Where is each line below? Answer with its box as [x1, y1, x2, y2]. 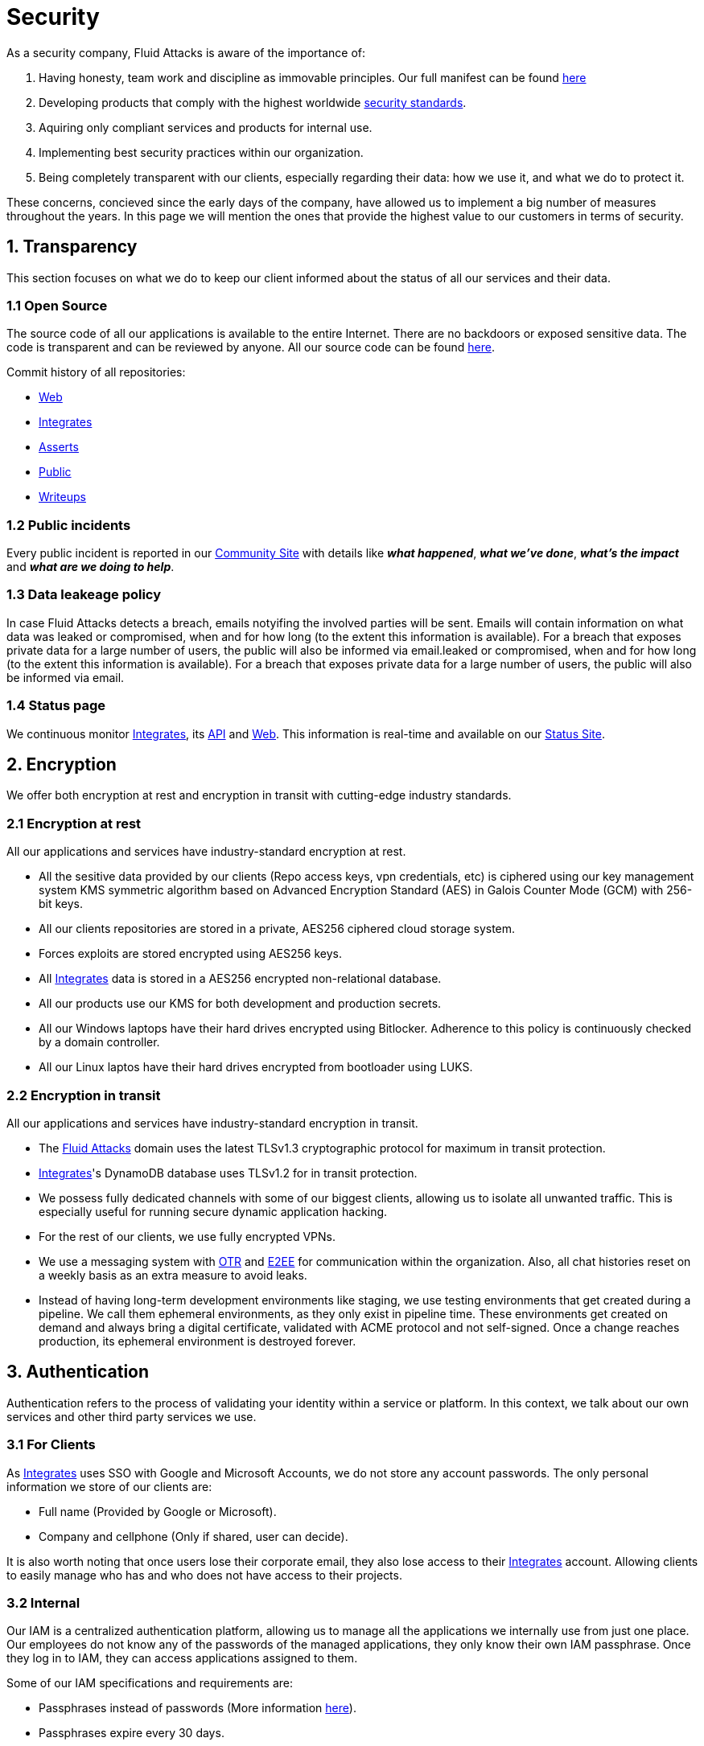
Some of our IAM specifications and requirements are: [6, 1676, 294, 1691]
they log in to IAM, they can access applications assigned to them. [6, 1651, 358, 1666]
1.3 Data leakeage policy [6, 586, 162, 603]
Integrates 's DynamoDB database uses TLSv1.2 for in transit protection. [39, 1165, 418, 1180]
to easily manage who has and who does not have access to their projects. [6, 1567, 402, 1582]
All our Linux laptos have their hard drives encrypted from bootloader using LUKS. [39, 1060, 473, 1074]
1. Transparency [6, 236, 138, 257]
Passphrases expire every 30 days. [39, 1726, 224, 1740]
